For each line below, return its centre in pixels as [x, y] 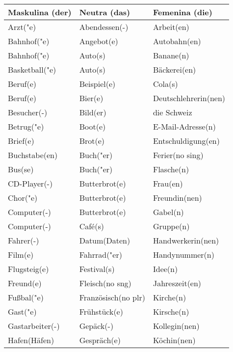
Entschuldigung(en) [186, 141]
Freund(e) [25, 283]
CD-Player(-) [30, 183]
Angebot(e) [99, 41]
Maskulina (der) [40, 12]
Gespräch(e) [100, 340]
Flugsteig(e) [28, 269]
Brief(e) [21, 141]
